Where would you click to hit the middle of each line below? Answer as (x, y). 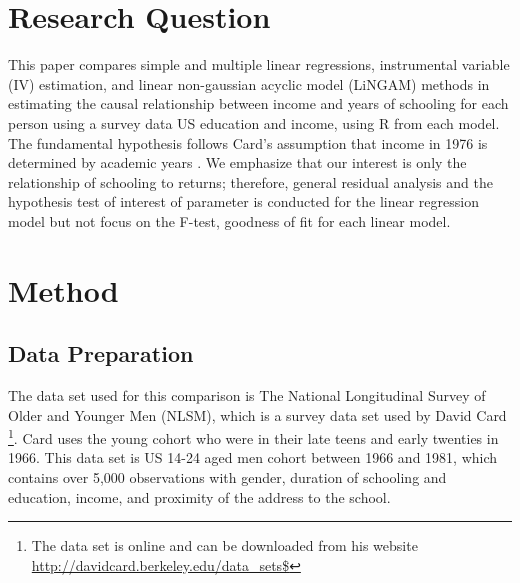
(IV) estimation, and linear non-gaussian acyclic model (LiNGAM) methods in (249, 83)
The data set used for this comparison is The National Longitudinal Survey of (247, 395)
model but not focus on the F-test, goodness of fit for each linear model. (229, 220)
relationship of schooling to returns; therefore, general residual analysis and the (250, 181)
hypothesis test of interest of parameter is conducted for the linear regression (243, 201)
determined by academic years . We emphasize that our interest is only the (237, 162)
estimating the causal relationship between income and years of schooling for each (258, 103)
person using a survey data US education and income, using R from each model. (254, 122)
